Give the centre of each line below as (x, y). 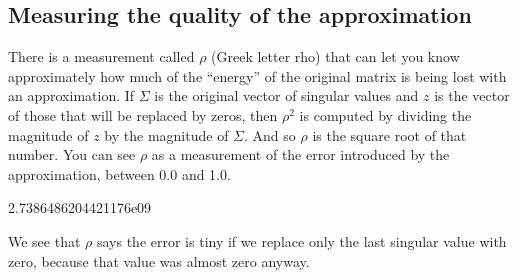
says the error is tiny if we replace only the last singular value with (301, 240)
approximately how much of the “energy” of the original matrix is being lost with (257, 75)
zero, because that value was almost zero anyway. (159, 260)
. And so (270, 134)
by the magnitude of (166, 134)
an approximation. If (71, 95)
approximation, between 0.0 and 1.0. (119, 173)
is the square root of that (389, 134)
